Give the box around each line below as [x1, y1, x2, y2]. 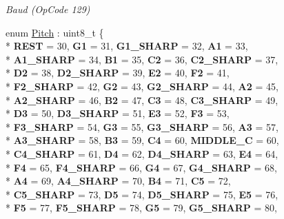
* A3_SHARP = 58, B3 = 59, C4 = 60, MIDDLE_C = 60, [6, 133, 279, 147]
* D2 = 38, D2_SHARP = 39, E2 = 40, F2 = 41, [6, 65, 230, 80]
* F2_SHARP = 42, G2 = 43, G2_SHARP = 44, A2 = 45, [6, 79, 278, 93]
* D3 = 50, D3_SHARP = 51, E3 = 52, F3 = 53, [6, 106, 230, 121]
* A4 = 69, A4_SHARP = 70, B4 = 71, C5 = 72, [6, 174, 231, 188]
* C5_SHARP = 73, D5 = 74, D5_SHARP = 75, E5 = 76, [6, 187, 278, 201]
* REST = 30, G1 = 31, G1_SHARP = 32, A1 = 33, [6, 39, 248, 53]
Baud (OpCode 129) [6, 2, 90, 16]
